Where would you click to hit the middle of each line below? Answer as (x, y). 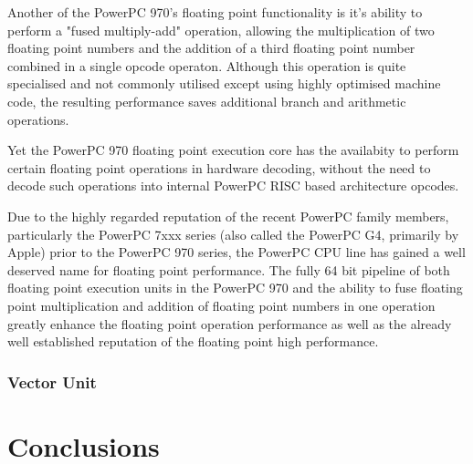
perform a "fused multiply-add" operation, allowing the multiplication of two (221, 30)
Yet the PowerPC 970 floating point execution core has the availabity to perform (233, 150)
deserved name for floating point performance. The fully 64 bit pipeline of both (229, 269)
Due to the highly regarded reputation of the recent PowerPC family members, (228, 216)
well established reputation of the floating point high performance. (193, 341)
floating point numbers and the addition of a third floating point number (211, 48)
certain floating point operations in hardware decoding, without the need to (219, 167)
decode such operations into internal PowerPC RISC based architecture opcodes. (233, 186)
